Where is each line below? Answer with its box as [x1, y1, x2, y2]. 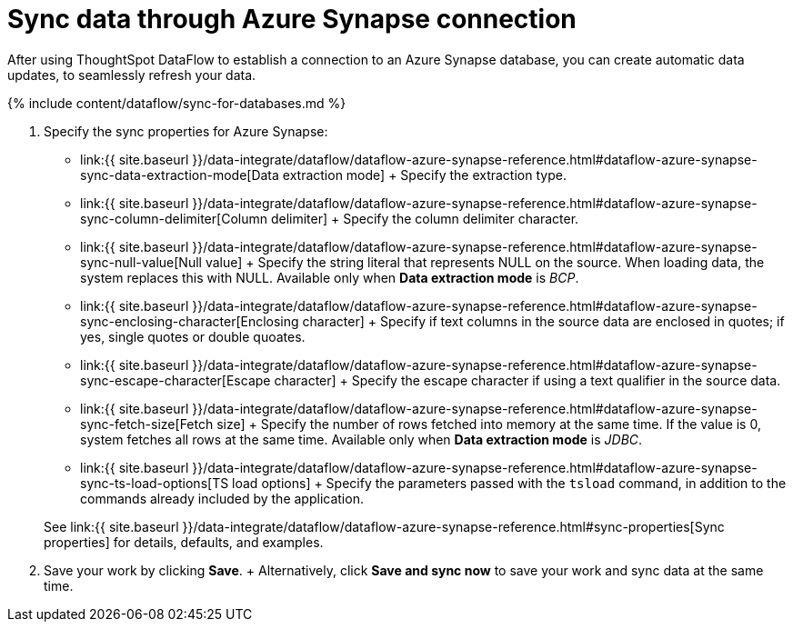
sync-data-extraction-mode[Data [80, 166, 279, 183]
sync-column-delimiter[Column [80, 210, 267, 226]
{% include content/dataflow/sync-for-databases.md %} [7, 95, 346, 111]
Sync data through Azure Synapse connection [7, 4, 577, 35]
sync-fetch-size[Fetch [80, 415, 214, 432]
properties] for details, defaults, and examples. [44, 534, 324, 550]
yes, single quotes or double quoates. [80, 328, 306, 344]
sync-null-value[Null [80, 254, 202, 270]
